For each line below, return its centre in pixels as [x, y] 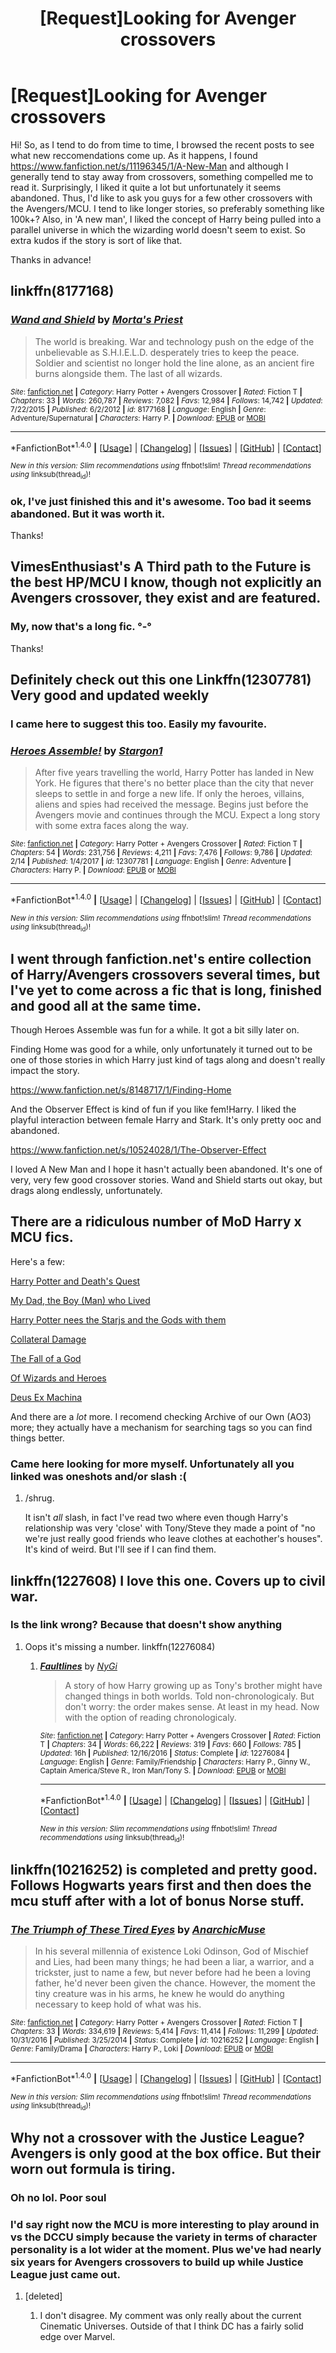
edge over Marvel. [77, 2337]
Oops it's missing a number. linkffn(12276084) [120, 1646]
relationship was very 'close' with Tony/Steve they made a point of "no [170, 1528]
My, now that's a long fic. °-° [81, 627]
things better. [37, 1438]
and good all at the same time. [106, 1005]
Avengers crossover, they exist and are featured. [166, 598]
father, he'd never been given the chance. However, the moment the [175, 1983]
